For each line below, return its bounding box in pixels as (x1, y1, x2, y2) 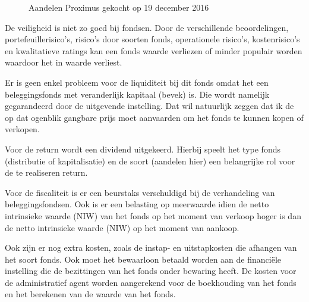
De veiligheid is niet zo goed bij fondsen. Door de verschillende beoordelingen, (5, 21, 289, 33)
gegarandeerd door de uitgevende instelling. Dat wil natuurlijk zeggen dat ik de (5, 99, 294, 112)
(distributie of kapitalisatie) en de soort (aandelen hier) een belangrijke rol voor (5, 154, 295, 167)
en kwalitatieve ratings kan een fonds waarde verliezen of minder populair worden (5, 44, 302, 57)
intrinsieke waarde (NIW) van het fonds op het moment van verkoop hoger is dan (5, 209, 301, 222)
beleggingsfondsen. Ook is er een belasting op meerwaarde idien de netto (5, 198, 269, 210)
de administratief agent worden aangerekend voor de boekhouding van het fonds (5, 276, 297, 288)
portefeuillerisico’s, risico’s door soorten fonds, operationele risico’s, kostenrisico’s (5, 33, 300, 45)
